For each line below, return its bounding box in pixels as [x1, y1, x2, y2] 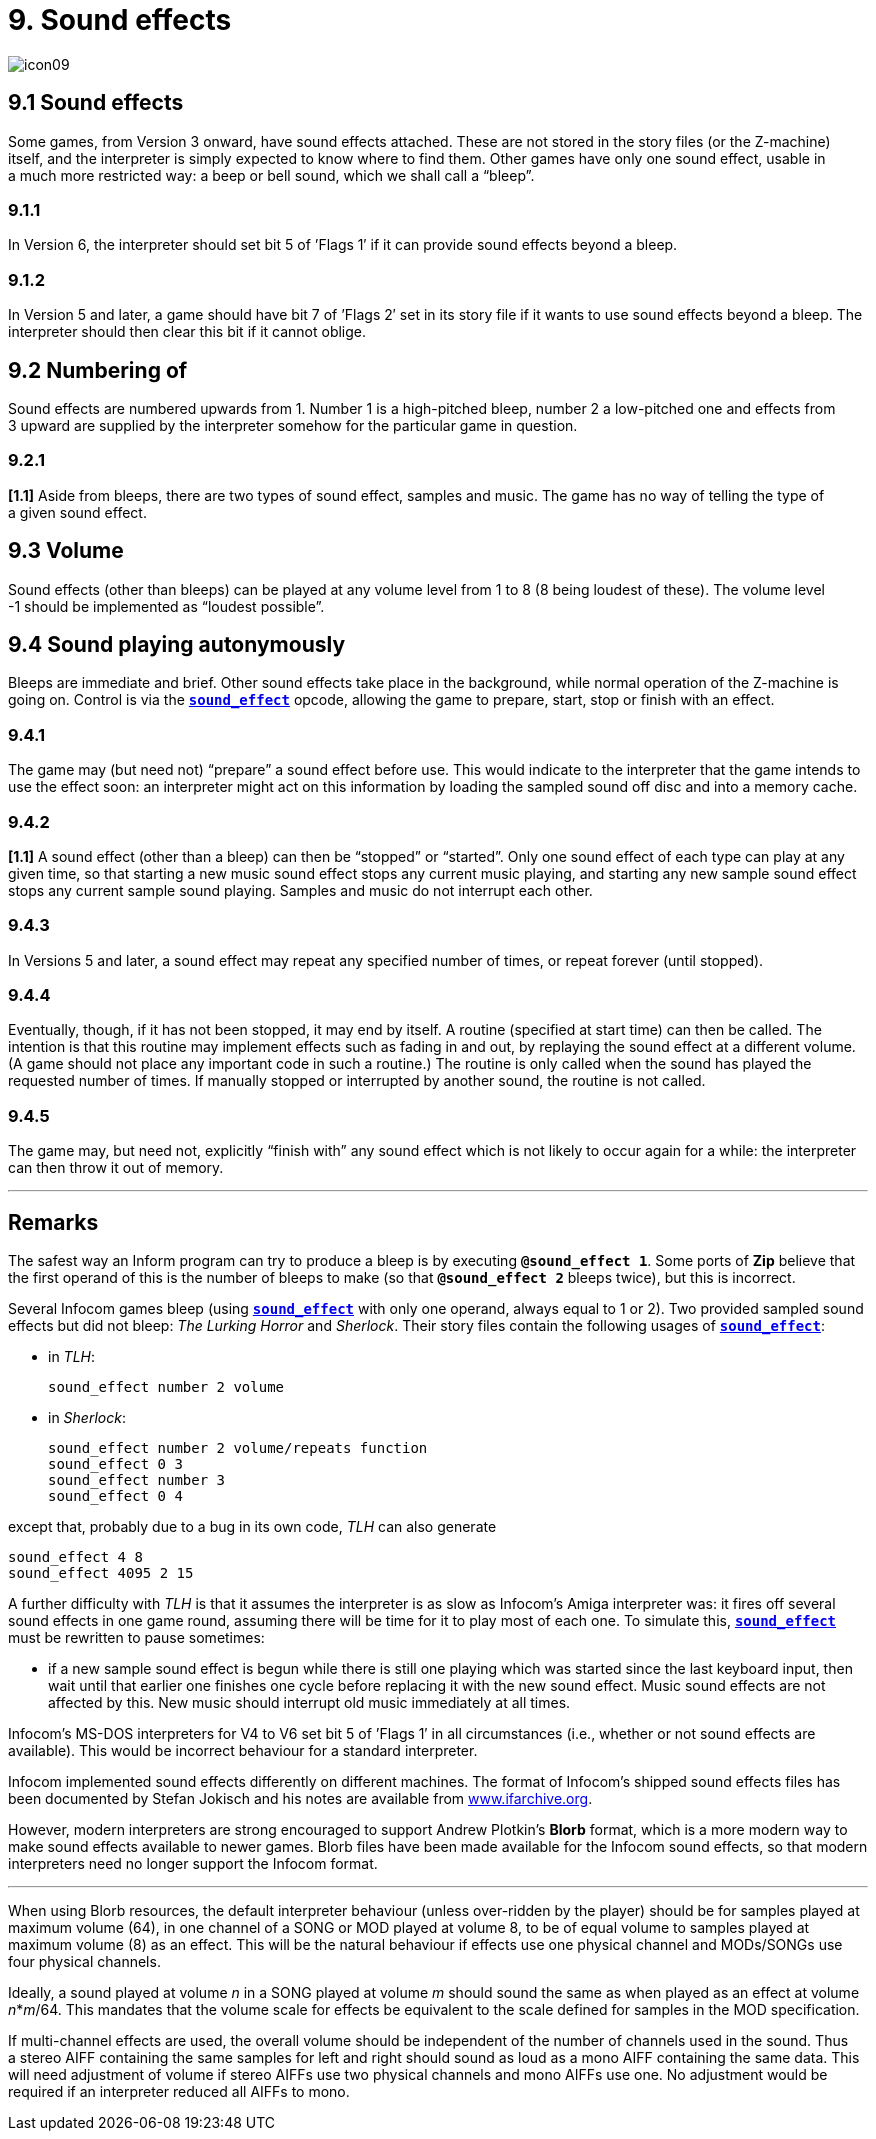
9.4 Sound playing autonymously [8, 631, 346, 657]
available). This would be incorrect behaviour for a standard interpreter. [8, 1741, 478, 1759]
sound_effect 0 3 [48, 1455, 183, 1472]
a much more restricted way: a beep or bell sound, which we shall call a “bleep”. [8, 166, 535, 184]
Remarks [8, 1209, 99, 1235]
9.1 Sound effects [8, 90, 184, 116]
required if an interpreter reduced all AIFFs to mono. [8, 2082, 350, 2100]
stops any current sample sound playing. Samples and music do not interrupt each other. [8, 881, 593, 899]
